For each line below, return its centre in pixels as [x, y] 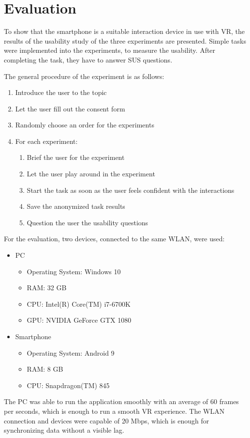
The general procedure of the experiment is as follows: [84, 76]
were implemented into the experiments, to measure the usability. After [110, 50]
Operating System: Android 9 [71, 352]
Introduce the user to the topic [61, 92]
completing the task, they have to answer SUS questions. [88, 59]
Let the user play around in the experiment [91, 174]
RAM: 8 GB [45, 369]
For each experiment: [46, 141]
